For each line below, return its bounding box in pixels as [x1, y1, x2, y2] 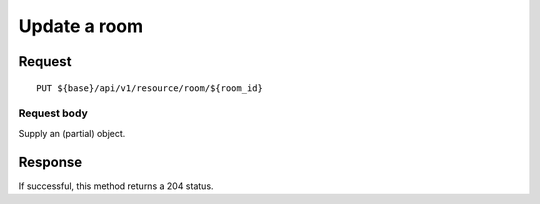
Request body [18, 106, 89, 120]
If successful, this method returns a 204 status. [18, 180, 214, 192]
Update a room [18, 15, 144, 37]
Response [18, 153, 83, 170]
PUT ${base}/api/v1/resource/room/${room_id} [36, 82, 264, 94]
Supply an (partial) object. [18, 127, 126, 139]
